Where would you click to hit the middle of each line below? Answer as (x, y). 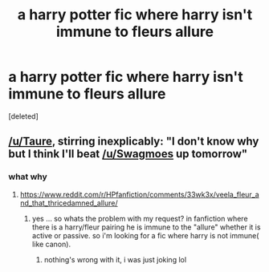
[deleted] (23, 116)
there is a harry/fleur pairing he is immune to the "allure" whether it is (146, 227)
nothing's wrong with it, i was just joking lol (115, 259)
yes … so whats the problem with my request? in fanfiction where (140, 218)
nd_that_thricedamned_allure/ (69, 203)
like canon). (51, 244)
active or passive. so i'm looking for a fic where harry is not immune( (145, 235)
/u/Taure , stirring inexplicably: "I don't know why (134, 142)
